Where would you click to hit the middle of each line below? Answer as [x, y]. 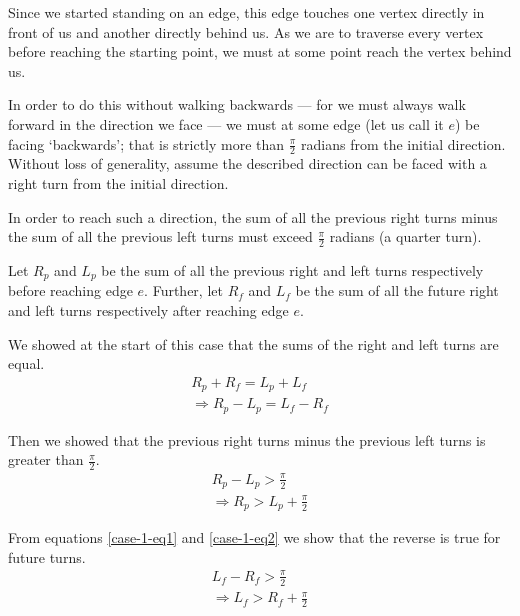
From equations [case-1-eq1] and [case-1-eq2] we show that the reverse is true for [254, 537]
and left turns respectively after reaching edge [148, 310]
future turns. [47, 556]
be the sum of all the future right [397, 290]
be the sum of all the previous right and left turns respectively [292, 270]
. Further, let [183, 290]
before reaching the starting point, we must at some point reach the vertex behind [260, 51]
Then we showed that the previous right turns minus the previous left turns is [247, 439]
